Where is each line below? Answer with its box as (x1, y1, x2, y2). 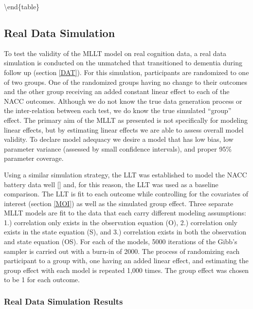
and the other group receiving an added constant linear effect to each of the (4, 86, 230, 97)
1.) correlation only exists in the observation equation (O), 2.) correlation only (4, 217, 237, 227)
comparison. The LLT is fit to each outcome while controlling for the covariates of (4, 189, 249, 199)
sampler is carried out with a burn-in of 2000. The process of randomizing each (4, 246, 240, 256)
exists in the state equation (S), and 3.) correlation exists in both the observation (4, 227, 246, 237)
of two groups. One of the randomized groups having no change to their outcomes (4, 77, 248, 87)
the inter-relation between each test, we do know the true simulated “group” (4, 105, 232, 116)
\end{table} (4, 1, 40, 11)
